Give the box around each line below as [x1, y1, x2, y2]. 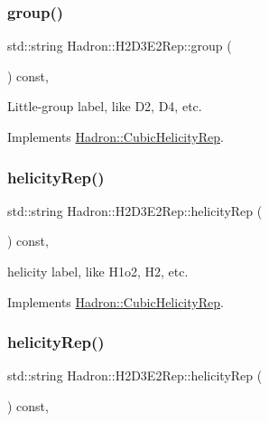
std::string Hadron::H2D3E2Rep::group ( [7, 36, 232, 55]
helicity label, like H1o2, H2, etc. [7, 262, 189, 280]
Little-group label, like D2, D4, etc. [7, 97, 202, 116]
